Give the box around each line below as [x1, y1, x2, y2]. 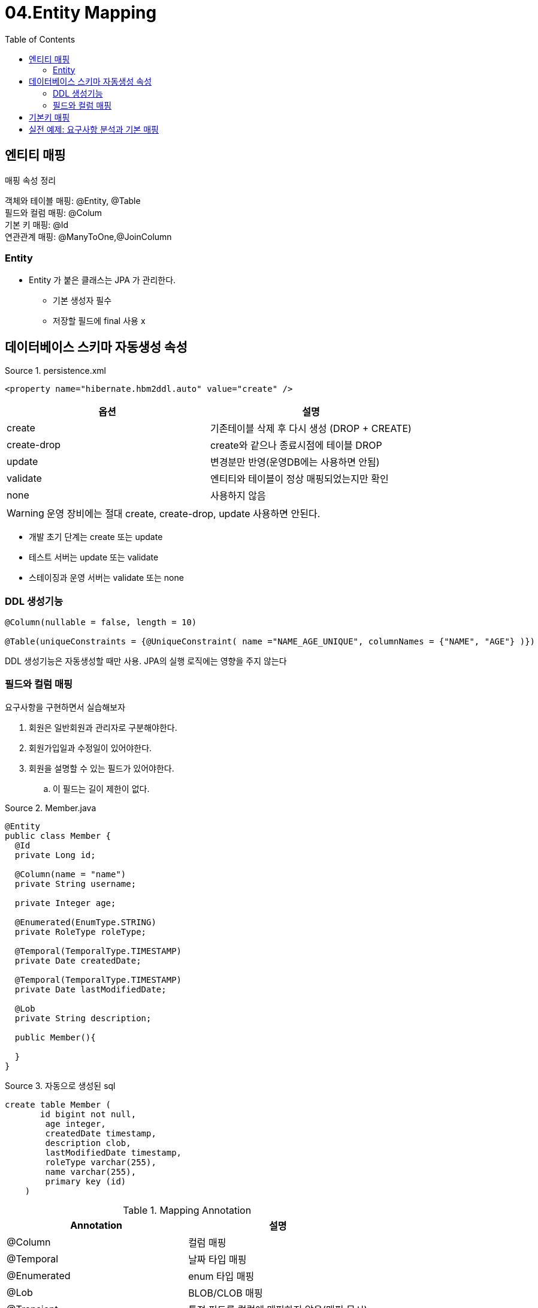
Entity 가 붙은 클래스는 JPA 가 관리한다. [29, 275, 176, 286]
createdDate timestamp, [45, 1128, 156, 1138]
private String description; [14, 1013, 152, 1023]
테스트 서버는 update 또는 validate [29, 552, 159, 563]
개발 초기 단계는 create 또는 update [29, 532, 163, 542]
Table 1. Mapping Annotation [123, 1204, 252, 1216]
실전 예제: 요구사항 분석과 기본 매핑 [29, 124, 159, 134]
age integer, [45, 1118, 106, 1129]
